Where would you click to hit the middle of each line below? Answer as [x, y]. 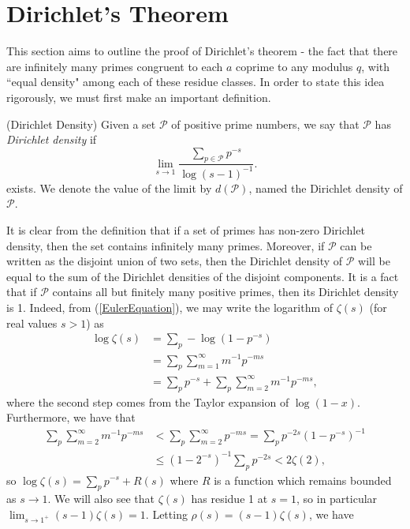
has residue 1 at [229, 499]
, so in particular [337, 499]
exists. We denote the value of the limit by [109, 188]
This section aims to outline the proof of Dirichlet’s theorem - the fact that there [202, 51]
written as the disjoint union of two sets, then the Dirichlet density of [175, 261]
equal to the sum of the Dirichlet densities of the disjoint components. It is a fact [203, 276]
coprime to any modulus [294, 66]
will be [374, 261]
